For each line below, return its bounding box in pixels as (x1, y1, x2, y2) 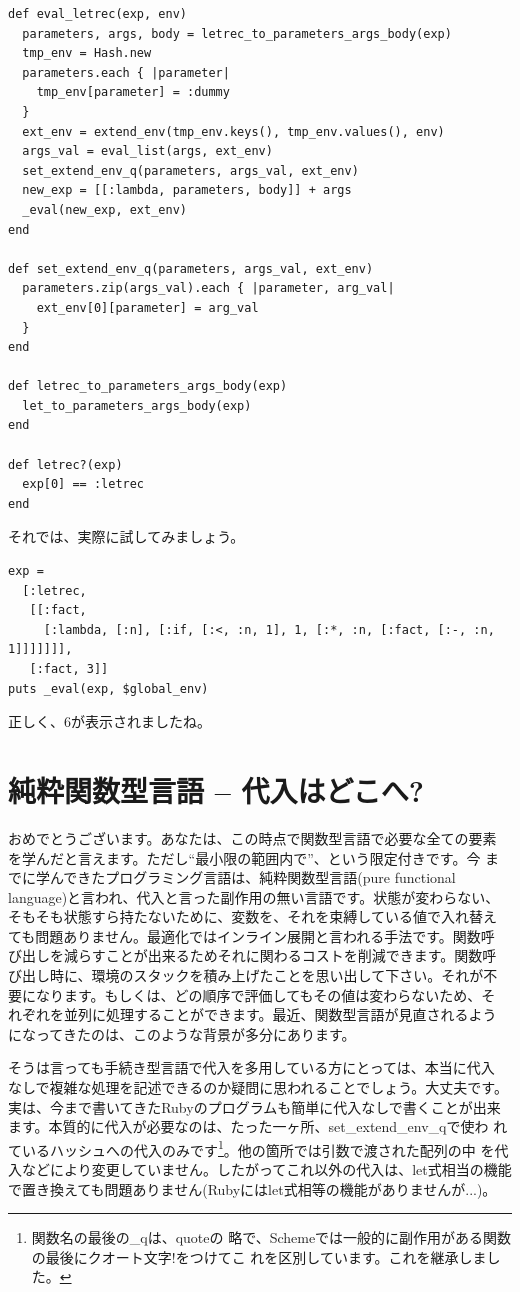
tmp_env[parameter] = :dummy (36, 85, 230, 100)
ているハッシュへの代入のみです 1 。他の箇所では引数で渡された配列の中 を (8, 1136, 495, 1160)
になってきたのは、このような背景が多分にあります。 (8, 1023, 356, 1044)
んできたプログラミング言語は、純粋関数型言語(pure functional (49, 867, 456, 888)
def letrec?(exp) (8, 457, 123, 472)
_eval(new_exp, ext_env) (22, 202, 187, 217)
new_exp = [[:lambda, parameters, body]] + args (22, 183, 352, 198)
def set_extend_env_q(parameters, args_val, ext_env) (8, 261, 374, 276)
